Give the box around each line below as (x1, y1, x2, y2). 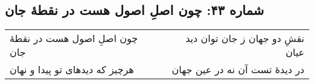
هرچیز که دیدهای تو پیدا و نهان (10, 62, 134, 77)
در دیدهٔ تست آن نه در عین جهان (171, 62, 304, 77)
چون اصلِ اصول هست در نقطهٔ (10, 31, 138, 46)
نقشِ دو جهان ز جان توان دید (185, 31, 304, 46)
